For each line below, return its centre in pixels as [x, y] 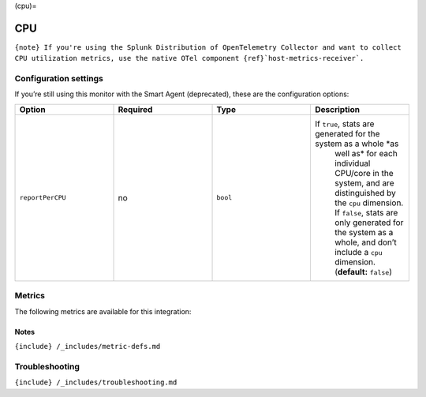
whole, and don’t [366, 242]
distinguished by [365, 193]
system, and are [364, 183]
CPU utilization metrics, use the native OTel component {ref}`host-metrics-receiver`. [189, 58]
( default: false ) [363, 272]
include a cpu [358, 252]
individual [352, 163]
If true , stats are [344, 124]
